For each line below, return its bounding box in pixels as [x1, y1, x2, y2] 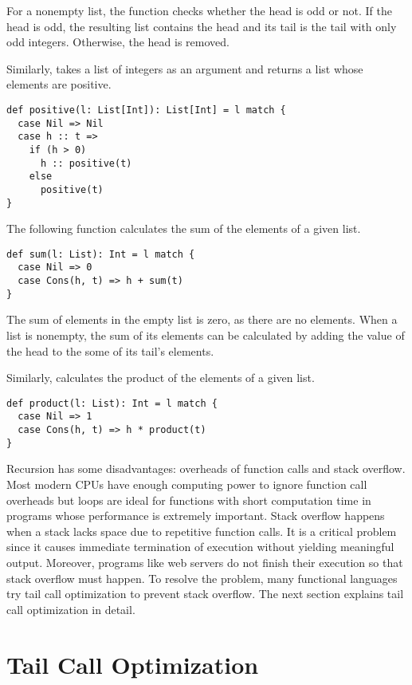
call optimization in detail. [6, 600, 135, 617]
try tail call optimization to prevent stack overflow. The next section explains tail [6, 585, 404, 602]
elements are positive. [6, 76, 112, 93]
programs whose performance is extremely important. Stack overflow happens [6, 507, 385, 524]
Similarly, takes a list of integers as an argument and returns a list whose [6, 60, 363, 77]
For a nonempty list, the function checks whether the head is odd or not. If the [6, 2, 392, 18]
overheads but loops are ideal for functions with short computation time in [6, 491, 371, 508]
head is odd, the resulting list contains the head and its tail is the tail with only [6, 18, 397, 34]
